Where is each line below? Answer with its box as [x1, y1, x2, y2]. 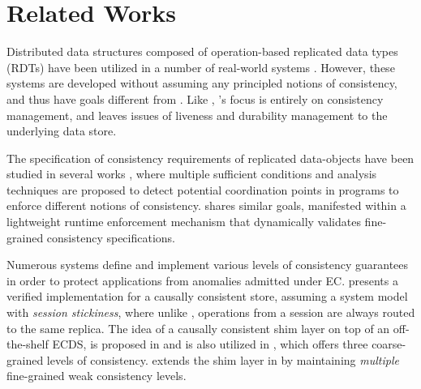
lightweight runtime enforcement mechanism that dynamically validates [6, 213, 361, 230]
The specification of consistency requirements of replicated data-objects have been [6, 149, 415, 166]
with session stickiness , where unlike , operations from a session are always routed [6, 304, 415, 321]
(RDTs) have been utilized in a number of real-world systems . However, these [6, 58, 395, 75]
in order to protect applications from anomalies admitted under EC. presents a [6, 271, 398, 289]
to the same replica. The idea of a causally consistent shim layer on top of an [6, 319, 390, 336]
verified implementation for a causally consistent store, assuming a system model [6, 288, 408, 305]
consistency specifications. [46, 229, 176, 246]
